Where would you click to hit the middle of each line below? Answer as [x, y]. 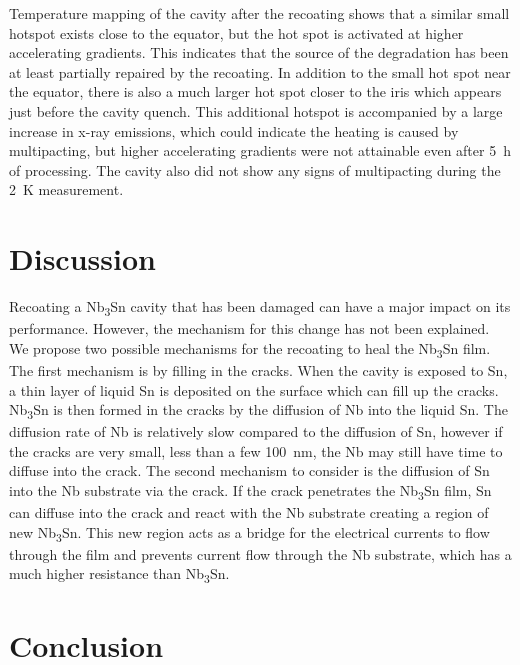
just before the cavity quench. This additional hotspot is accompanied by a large [256, 110]
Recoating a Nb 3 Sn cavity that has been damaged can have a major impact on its [260, 307]
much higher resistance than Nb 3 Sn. [119, 575]
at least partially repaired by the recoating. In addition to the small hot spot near [260, 71]
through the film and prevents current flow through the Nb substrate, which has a [260, 553]
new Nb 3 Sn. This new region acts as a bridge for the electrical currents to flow [249, 533]
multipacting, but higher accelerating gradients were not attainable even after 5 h [260, 150]
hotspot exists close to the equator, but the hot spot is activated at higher [236, 32]
